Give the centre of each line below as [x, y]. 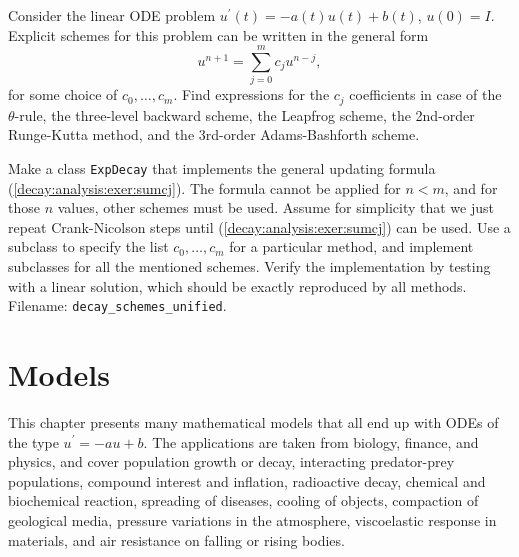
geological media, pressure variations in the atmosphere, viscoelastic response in [252, 519]
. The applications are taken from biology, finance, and [311, 441]
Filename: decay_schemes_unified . [117, 305]
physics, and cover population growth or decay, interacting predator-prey [231, 461]
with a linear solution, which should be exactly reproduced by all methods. [237, 285]
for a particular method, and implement [351, 246]
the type [33, 441]
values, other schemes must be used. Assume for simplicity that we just [275, 207]
